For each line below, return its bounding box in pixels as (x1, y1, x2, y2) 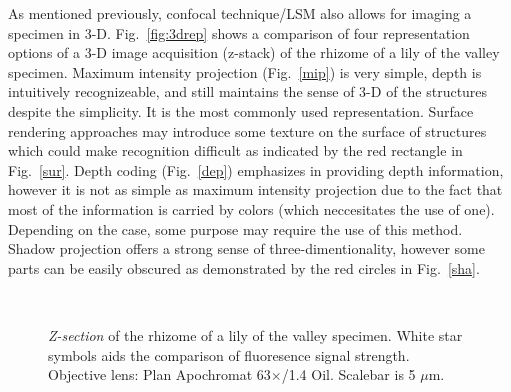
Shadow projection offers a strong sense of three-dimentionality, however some (8, 238, 485, 259)
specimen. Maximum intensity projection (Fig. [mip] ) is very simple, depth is (8, 61, 482, 82)
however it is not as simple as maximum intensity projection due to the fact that (8, 179, 503, 200)
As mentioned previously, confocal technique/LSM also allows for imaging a (8, 3, 472, 23)
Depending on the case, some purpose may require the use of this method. (8, 218, 463, 239)
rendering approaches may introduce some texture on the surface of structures (8, 120, 487, 141)
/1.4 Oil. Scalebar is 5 (281, 364, 416, 385)
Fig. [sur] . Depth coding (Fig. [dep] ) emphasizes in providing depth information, (8, 159, 504, 180)
